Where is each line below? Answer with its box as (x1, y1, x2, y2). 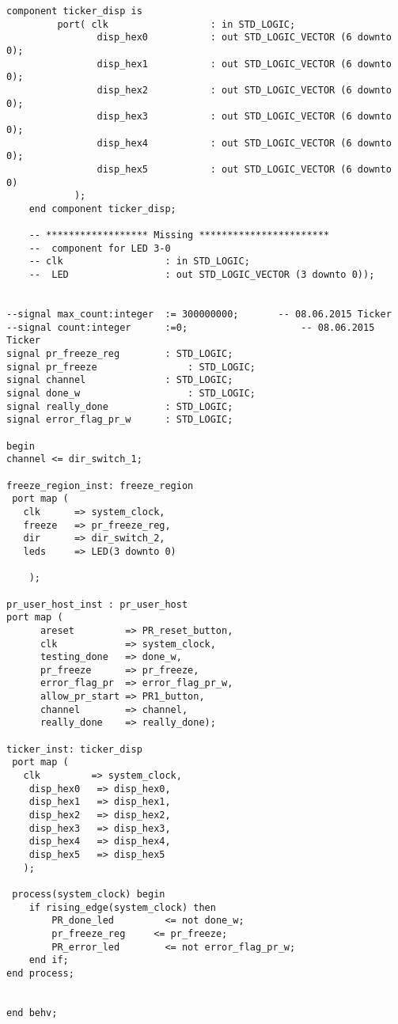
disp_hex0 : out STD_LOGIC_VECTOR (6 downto (97, 32, 392, 44)
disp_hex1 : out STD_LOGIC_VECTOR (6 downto (97, 58, 392, 70)
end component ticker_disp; (28, 203, 176, 214)
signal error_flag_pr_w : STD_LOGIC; (6, 414, 233, 426)
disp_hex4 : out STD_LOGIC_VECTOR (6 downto (97, 137, 392, 149)
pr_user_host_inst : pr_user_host (6, 598, 188, 610)
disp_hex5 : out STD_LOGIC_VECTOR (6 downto (97, 163, 392, 175)
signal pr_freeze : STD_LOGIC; (6, 361, 256, 373)
